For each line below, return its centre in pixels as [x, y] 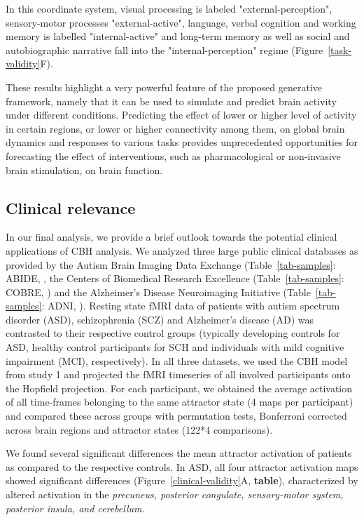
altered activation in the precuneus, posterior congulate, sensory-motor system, [175, 494]
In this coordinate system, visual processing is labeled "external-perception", [169, 8]
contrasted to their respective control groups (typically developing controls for [173, 333]
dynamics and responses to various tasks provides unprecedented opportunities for [182, 142]
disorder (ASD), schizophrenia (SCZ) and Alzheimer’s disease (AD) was [160, 319]
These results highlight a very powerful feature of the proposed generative [164, 87]
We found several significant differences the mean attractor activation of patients [179, 453]
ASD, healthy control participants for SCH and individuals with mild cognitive [175, 347]
